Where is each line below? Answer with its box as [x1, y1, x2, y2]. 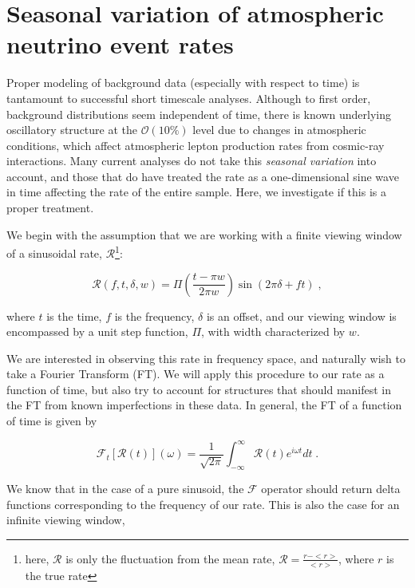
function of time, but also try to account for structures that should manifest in [6, 381, 392, 397]
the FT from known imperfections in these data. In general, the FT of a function [6, 397, 402, 413]
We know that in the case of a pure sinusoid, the [6, 479, 244, 496]
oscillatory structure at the [6, 121, 137, 138]
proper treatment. [6, 199, 94, 216]
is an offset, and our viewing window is [206, 307, 397, 324]
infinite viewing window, [6, 511, 125, 528]
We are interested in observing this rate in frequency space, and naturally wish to [6, 349, 405, 366]
